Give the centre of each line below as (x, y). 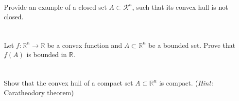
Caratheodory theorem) (39, 92)
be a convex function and (85, 45)
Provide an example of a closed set (55, 7)
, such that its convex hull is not (180, 7)
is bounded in (47, 54)
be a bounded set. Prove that (192, 45)
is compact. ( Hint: (186, 83)
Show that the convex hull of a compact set (68, 83)
